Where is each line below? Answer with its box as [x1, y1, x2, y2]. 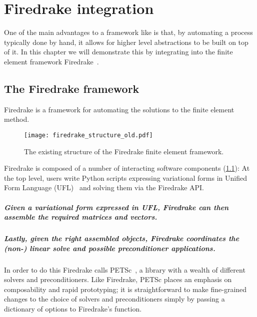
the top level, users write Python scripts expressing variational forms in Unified [4, 172, 247, 183]
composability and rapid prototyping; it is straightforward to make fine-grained [4, 284, 247, 294]
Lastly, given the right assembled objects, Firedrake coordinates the [4, 233, 239, 244]
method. [4, 114, 29, 124]
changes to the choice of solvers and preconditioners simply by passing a [4, 294, 225, 304]
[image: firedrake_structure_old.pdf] [24, 131, 153, 139]
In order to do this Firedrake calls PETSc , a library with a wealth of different [4, 264, 245, 275]
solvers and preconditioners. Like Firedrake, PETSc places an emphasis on [4, 274, 232, 285]
